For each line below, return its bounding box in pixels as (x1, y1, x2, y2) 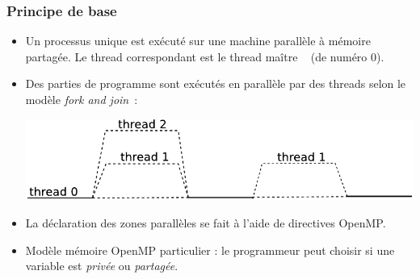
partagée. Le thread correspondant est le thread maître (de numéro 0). (25, 48, 384, 65)
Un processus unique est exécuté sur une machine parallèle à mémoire (25, 32, 371, 49)
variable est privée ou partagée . (25, 257, 178, 274)
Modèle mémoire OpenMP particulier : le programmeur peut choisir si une (25, 241, 395, 258)
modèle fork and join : (25, 91, 138, 107)
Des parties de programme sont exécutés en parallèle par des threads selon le (25, 75, 406, 92)
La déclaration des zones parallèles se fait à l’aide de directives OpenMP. (25, 214, 386, 231)
